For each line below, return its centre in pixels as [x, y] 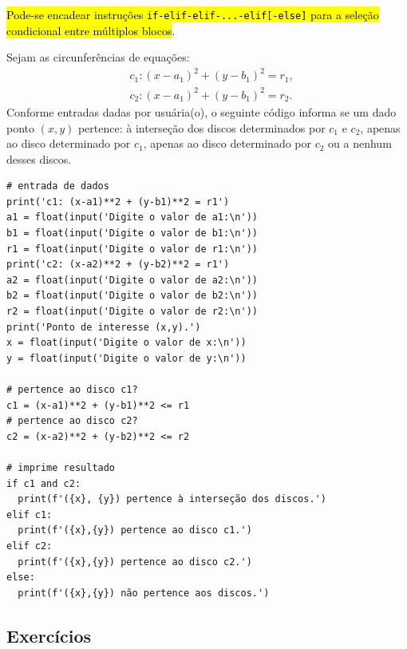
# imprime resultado [61, 467]
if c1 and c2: [44, 483]
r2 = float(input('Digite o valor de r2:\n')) [132, 312]
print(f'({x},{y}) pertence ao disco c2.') [135, 562]
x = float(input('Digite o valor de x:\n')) [126, 343]
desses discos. [39, 158]
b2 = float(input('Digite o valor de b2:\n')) [132, 296]
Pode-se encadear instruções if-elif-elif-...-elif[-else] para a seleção [193, 14]
